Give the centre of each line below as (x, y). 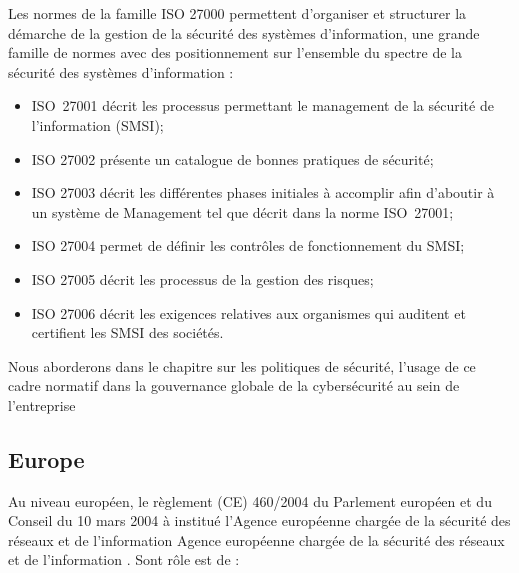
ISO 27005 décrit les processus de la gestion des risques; (202, 278)
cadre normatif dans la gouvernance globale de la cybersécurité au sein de (234, 385)
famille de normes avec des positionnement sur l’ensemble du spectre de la (235, 52)
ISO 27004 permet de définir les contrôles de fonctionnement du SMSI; (248, 245)
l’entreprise (42, 404)
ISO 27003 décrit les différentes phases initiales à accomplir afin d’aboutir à (263, 192)
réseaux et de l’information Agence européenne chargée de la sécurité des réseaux (256, 539)
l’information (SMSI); (97, 124)
